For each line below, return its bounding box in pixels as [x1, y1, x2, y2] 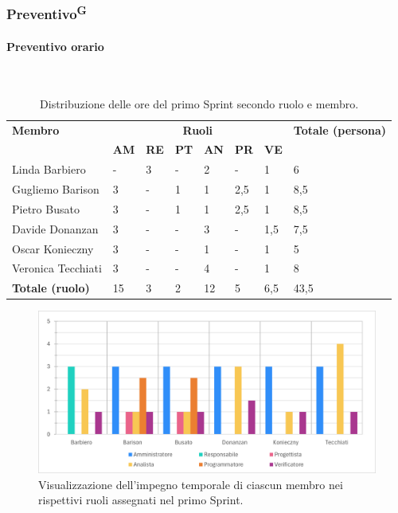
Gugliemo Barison [12, 181, 99, 198]
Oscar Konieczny [12, 240, 94, 256]
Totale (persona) [293, 121, 387, 138]
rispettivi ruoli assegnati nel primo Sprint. [38, 491, 244, 508]
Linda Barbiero [12, 161, 86, 178]
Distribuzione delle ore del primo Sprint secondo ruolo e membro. [40, 95, 359, 112]
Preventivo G [6, 2, 87, 24]
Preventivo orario [6, 37, 104, 54]
